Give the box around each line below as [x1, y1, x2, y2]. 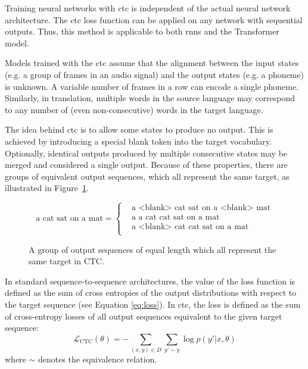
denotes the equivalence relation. [38, 353, 157, 365]
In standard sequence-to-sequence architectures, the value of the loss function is [5, 274, 295, 287]
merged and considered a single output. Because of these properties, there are [5, 158, 288, 171]
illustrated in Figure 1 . [5, 182, 89, 194]
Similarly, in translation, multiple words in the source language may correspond [5, 92, 295, 104]
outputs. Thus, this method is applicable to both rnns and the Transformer [5, 25, 279, 37]
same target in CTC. [29, 255, 104, 267]
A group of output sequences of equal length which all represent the [29, 243, 276, 255]
